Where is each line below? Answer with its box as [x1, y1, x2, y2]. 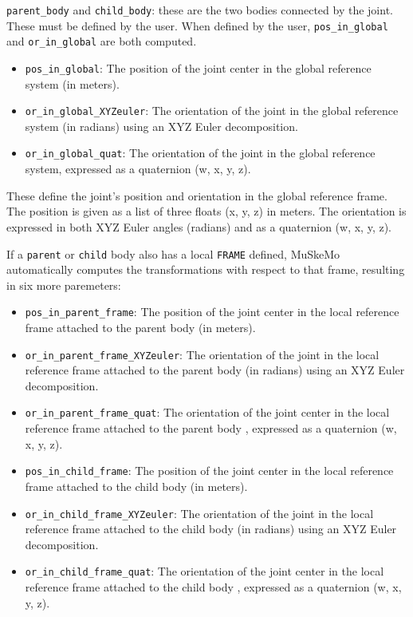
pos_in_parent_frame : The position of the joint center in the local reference [25, 303, 399, 320]
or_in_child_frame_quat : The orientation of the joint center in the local [25, 563, 384, 579]
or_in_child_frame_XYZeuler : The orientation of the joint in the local [25, 504, 374, 521]
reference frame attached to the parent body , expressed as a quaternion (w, [25, 420, 397, 437]
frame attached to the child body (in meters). [25, 477, 248, 494]
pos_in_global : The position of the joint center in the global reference [25, 59, 372, 76]
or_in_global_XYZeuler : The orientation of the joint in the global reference [25, 102, 399, 119]
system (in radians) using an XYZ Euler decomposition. [25, 117, 298, 134]
